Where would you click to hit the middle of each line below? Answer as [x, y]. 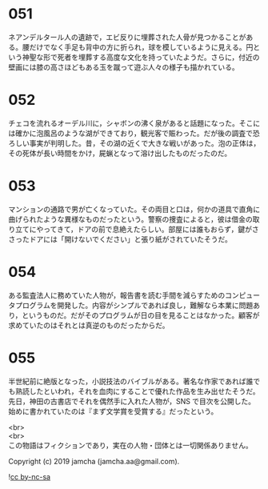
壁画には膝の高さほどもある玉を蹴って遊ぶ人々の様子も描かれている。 [124, 67]
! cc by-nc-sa [29, 476]
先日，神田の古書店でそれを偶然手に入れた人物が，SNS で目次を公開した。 [132, 401]
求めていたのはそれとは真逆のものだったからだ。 [89, 325]
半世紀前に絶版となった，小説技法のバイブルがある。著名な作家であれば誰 [131, 381]
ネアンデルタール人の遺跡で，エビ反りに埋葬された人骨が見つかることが [127, 37]
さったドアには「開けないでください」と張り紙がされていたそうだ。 [120, 239]
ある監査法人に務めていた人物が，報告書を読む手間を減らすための [117, 295]
